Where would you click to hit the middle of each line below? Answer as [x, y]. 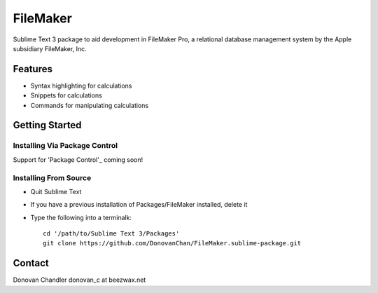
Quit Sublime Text [56, 191]
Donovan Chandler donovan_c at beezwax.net [79, 280]
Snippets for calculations [66, 95]
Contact [31, 263]
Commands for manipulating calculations [90, 105]
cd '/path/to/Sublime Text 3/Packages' [111, 234]
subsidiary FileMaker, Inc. [50, 48]
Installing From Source [52, 177]
